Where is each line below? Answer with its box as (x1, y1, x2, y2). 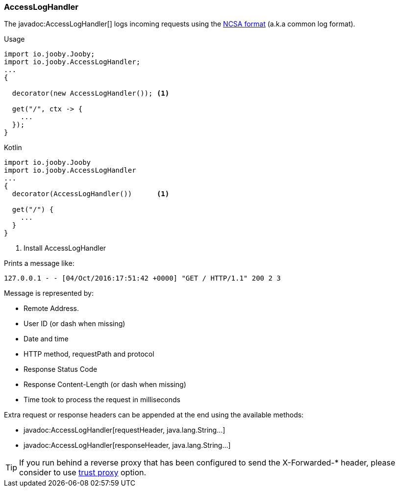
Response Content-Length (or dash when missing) (24, 380, 186, 389)
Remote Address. (24, 304, 79, 313)
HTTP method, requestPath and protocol (24, 350, 154, 359)
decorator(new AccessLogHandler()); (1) (12, 89, 170, 98)
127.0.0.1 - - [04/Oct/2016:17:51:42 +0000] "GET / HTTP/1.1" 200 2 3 (4, 274, 281, 283)
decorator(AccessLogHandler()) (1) (12, 190, 170, 198)
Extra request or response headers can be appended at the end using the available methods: (4, 411, 304, 419)
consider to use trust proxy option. (19, 467, 147, 478)
